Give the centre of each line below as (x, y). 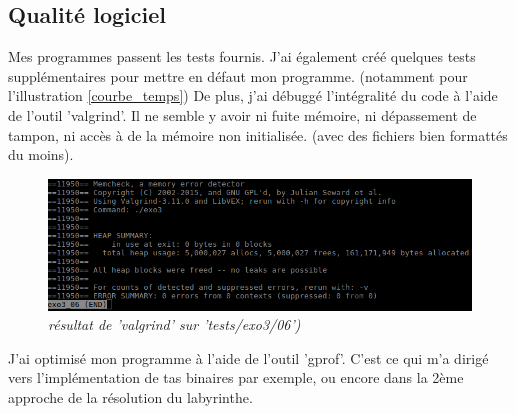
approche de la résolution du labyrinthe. (130, 396)
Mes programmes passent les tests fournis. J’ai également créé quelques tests (242, 56)
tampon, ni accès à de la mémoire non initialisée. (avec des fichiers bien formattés (258, 134)
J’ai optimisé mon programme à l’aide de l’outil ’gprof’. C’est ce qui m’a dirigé (248, 357)
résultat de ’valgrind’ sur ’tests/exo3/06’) (174, 324)
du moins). (41, 154)
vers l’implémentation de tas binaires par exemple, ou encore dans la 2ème (236, 377)
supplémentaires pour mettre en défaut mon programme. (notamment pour (238, 75)
